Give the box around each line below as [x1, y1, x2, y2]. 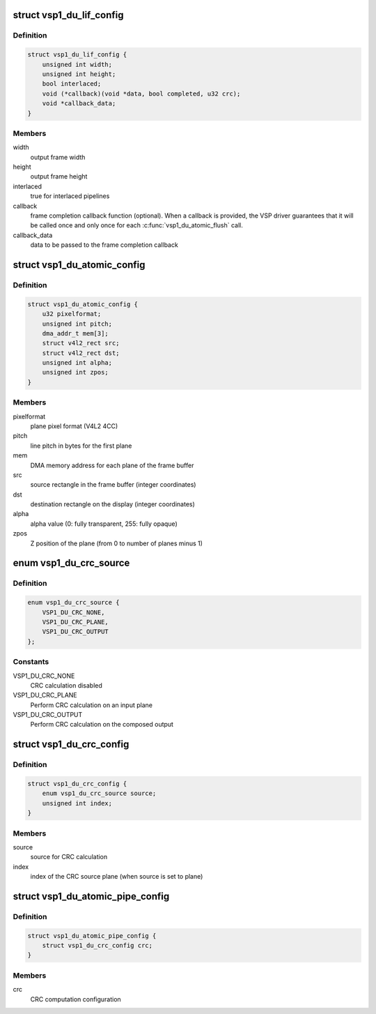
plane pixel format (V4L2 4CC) [30, 422, 118, 430]
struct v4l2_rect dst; [42, 349, 120, 357]
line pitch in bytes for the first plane [30, 441, 132, 450]
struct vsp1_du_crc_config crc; [42, 941, 153, 950]
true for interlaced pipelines [30, 192, 110, 200]
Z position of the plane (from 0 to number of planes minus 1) [30, 539, 203, 547]
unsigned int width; [42, 60, 113, 68]
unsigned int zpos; [42, 368, 109, 377]
